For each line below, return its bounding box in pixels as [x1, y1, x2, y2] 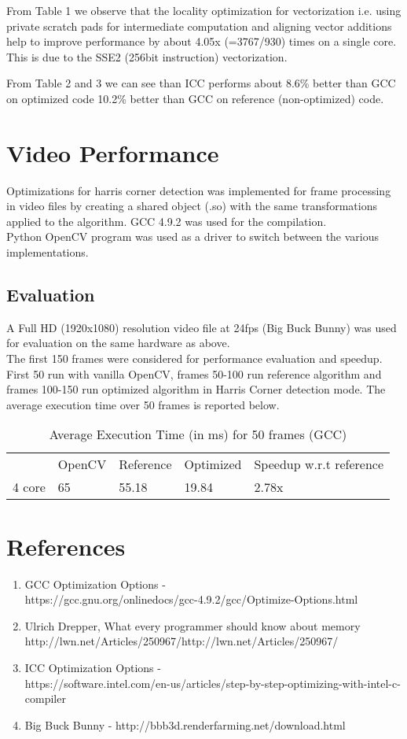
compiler [24, 690, 66, 707]
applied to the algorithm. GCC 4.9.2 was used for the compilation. [6, 212, 327, 229]
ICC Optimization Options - [24, 659, 161, 675]
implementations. [6, 244, 89, 260]
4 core [13, 478, 46, 497]
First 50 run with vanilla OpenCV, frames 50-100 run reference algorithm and [6, 365, 382, 382]
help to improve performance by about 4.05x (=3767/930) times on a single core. [6, 33, 397, 50]
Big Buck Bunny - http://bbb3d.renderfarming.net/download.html [24, 716, 346, 733]
